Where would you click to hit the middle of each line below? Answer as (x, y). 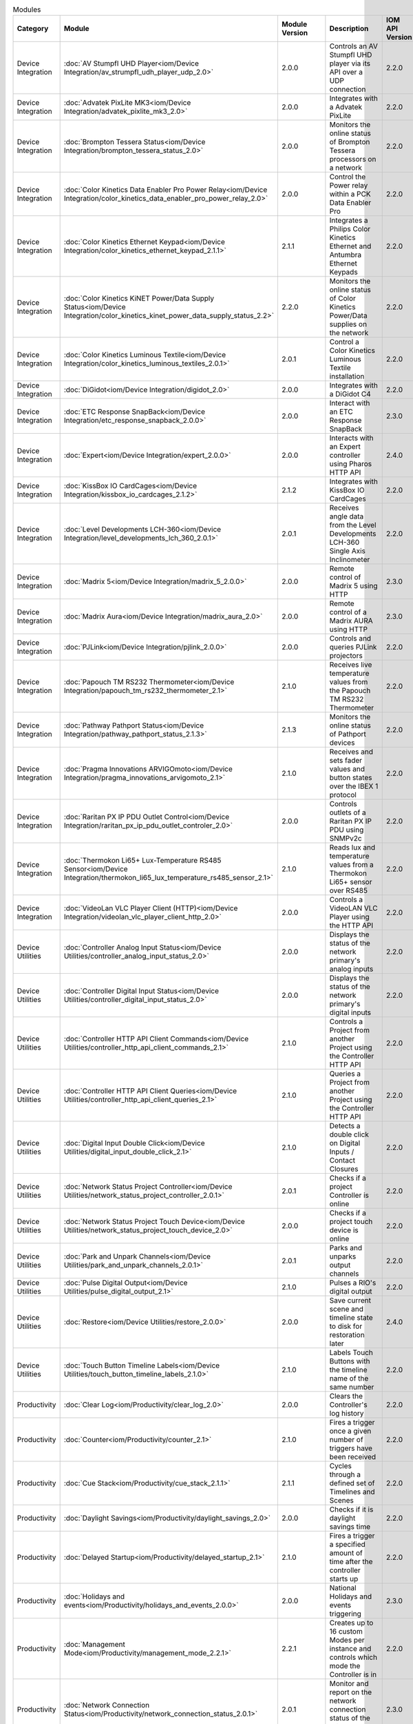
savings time (350, 1527)
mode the (345, 1666)
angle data (347, 517)
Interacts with (352, 438)
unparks (343, 1256)
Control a (344, 342)
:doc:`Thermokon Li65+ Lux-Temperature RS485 (142, 861)
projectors (346, 656)
